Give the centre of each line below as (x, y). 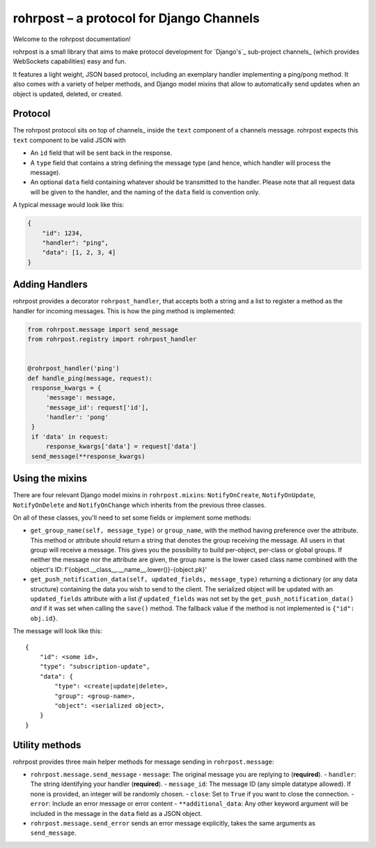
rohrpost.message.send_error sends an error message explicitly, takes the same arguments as (173, 823)
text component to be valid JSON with (69, 140)
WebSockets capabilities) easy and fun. (70, 61)
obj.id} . (44, 618)
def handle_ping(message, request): (90, 378)
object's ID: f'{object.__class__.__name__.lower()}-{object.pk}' (119, 569)
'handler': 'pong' (77, 417)
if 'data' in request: (70, 437)
